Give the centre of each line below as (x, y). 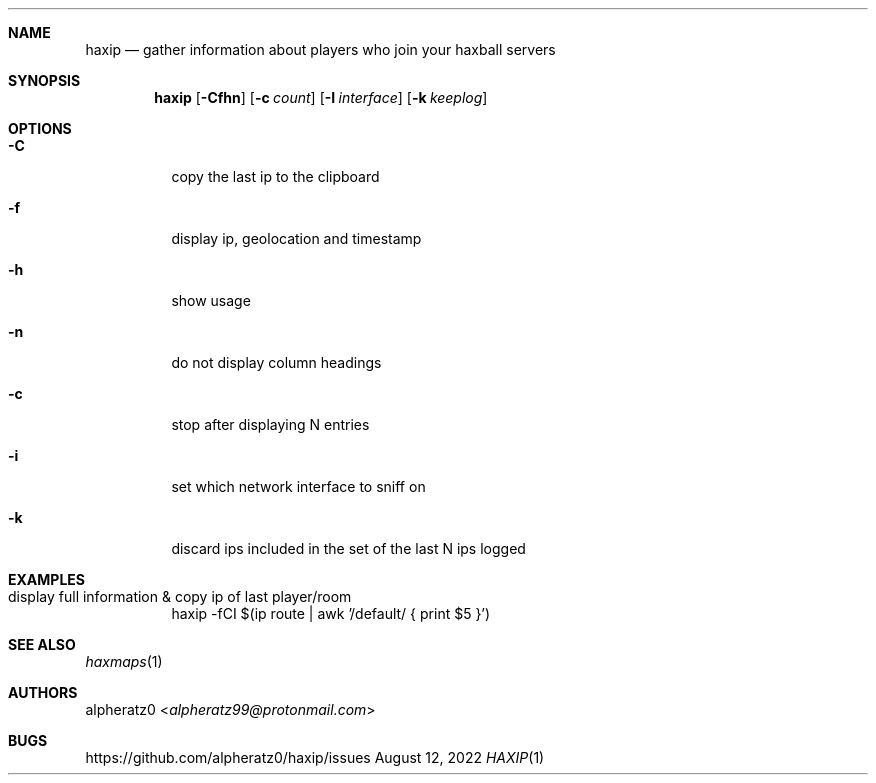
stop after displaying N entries (270, 424)
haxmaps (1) (124, 661)
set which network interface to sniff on (298, 486)
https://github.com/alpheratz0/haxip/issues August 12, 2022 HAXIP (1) (315, 757)
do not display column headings (276, 362)
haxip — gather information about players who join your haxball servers (320, 49)
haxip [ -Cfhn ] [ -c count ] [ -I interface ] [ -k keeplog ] (321, 97)
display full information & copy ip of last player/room (180, 596)
